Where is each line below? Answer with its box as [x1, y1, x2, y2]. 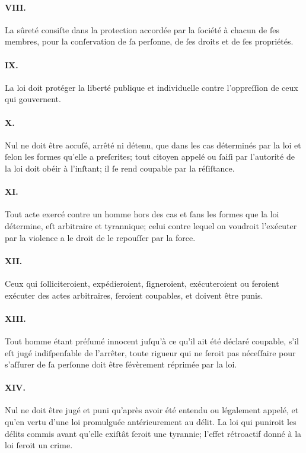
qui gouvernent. [5, 93, 61, 105]
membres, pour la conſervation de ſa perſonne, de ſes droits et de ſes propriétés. [5, 35, 294, 47]
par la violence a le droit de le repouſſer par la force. [5, 231, 196, 243]
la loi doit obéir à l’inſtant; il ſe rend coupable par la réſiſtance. [5, 161, 235, 174]
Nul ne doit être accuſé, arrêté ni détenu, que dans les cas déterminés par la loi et [5, 138, 301, 151]
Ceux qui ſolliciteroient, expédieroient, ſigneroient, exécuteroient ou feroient [5, 277, 279, 289]
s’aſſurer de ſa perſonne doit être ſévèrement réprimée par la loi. [5, 358, 237, 370]
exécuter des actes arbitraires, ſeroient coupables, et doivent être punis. [5, 289, 263, 301]
